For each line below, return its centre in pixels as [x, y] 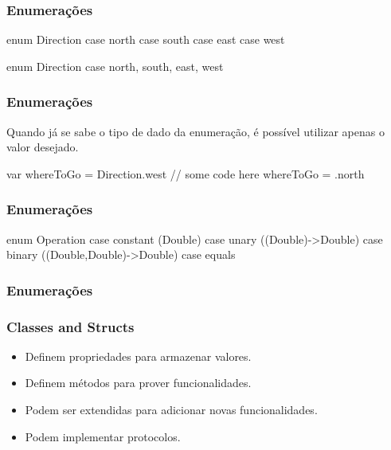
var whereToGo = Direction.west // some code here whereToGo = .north [186, 173]
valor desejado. [43, 147]
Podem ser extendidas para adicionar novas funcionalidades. [171, 410]
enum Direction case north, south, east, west [115, 66]
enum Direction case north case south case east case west [146, 39]
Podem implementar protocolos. [103, 436]
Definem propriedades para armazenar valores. [138, 356]
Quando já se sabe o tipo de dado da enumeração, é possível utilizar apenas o [195, 131]
